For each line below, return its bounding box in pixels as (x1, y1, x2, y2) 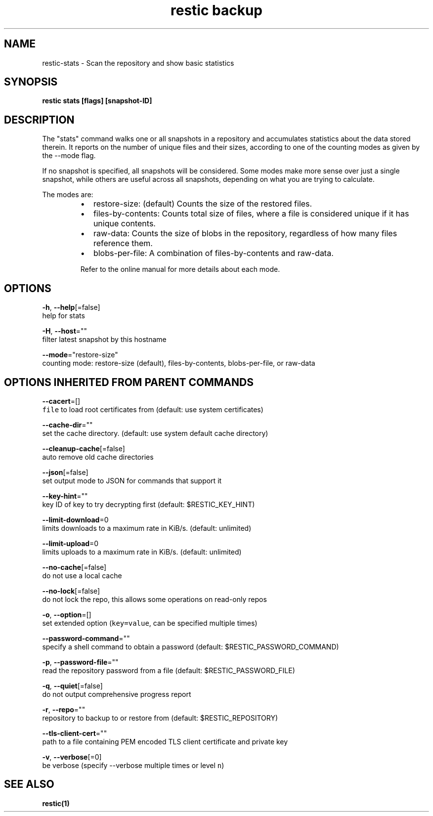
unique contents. (93, 218, 156, 229)
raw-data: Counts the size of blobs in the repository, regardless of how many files (93, 228, 397, 239)
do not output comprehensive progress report (42, 689, 191, 698)
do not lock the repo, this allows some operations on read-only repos (42, 595, 267, 603)
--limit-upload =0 (42, 539, 99, 548)
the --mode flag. (42, 151, 96, 160)
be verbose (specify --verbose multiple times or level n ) (42, 761, 224, 770)
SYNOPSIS (4, 76, 58, 88)
